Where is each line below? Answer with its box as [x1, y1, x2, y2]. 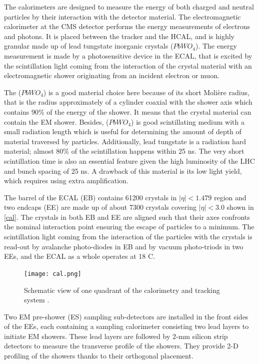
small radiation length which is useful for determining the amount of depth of [4, 126, 241, 137]
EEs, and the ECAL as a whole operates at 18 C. [4, 251, 155, 261]
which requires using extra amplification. [4, 175, 128, 186]
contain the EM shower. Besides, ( [4, 116, 109, 127]
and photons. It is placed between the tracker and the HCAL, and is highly [4, 31, 234, 41]
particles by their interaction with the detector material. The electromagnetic [4, 11, 241, 22]
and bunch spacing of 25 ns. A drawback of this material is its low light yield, [4, 165, 242, 176]
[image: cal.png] [24, 270, 81, 277]
